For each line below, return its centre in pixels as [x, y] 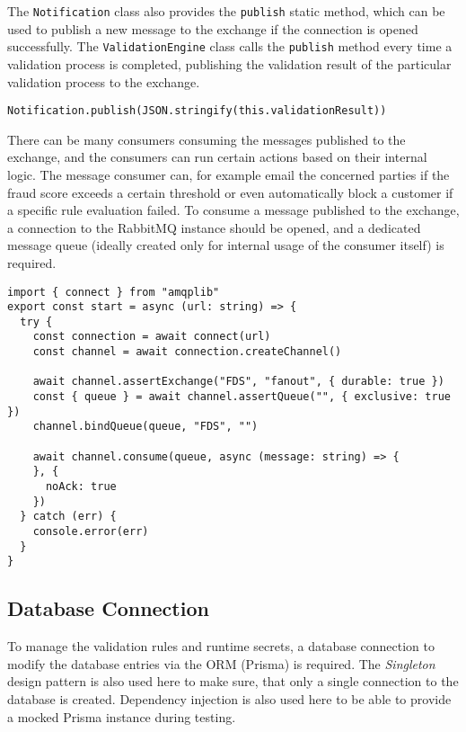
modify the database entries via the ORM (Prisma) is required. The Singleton [221, 663]
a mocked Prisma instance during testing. [122, 716]
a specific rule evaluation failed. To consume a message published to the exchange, [233, 210]
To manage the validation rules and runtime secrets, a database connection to [221, 646]
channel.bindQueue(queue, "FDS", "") [145, 427]
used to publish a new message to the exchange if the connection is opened [213, 28]
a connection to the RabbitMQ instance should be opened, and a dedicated [214, 227]
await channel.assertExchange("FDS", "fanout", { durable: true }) [238, 382]
